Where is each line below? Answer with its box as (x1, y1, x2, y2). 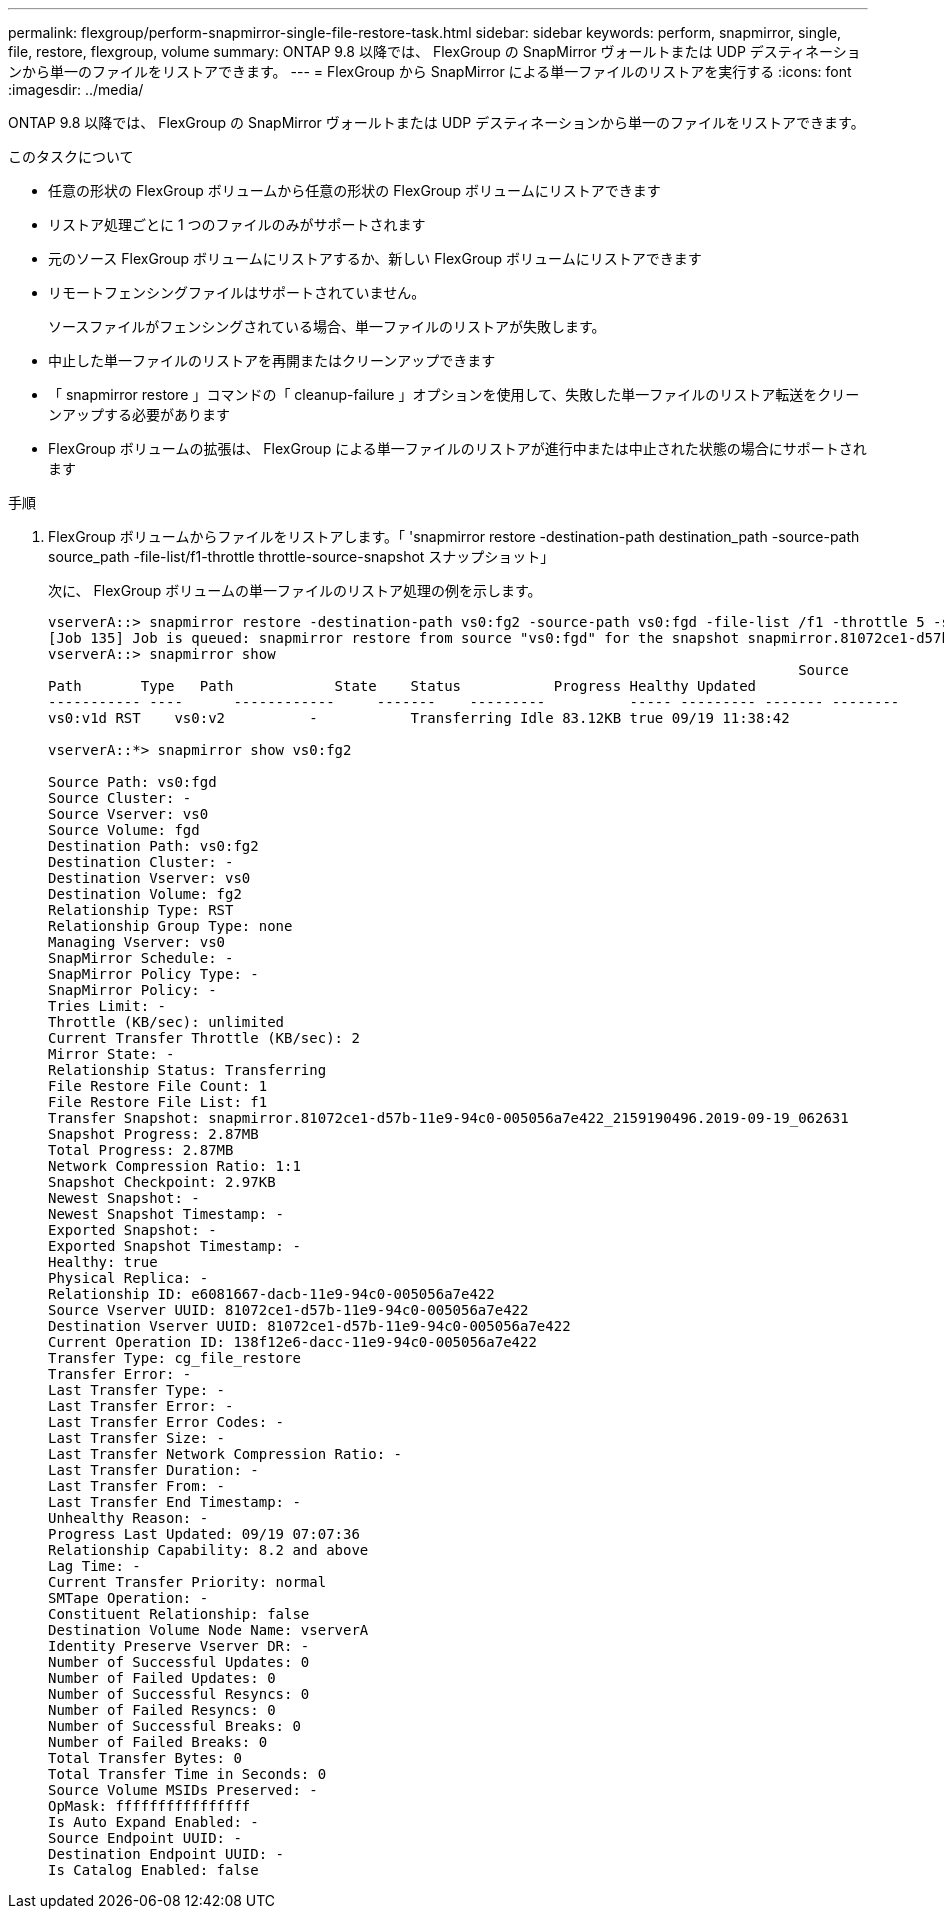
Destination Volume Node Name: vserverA (48, 1622, 369, 1638)
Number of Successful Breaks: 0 (48, 1718, 301, 1734)
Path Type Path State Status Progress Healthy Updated (48, 678, 757, 694)
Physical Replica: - (48, 1270, 209, 1286)
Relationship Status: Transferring (48, 1062, 327, 1078)
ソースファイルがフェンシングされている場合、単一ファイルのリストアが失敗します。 (48, 318, 606, 335)
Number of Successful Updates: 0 (48, 1654, 310, 1670)
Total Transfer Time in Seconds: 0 (48, 1766, 327, 1782)
